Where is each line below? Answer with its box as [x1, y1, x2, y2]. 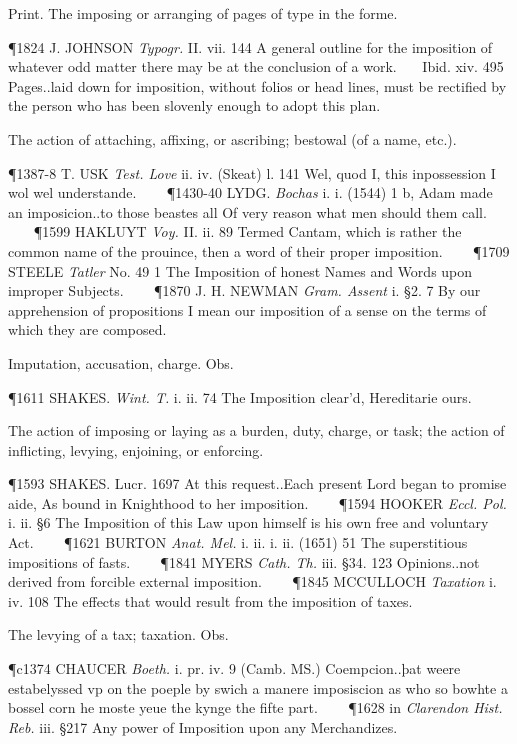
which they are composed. [8, 319, 167, 340]
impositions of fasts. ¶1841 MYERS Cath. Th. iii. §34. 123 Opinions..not [8, 551, 480, 572]
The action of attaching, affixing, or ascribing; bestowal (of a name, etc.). [8, 128, 457, 149]
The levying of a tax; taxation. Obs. [8, 624, 229, 645]
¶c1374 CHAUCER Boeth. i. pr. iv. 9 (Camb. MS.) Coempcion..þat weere [8, 658, 461, 679]
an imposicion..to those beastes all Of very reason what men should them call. [8, 201, 487, 222]
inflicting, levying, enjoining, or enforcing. [8, 439, 264, 460]
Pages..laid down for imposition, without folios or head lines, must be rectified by [8, 75, 507, 96]
